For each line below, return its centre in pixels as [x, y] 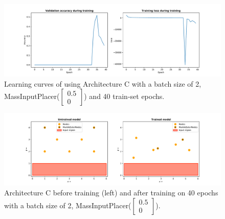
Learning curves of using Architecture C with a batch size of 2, [103, 83]
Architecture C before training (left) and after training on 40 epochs [111, 193]
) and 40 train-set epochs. [124, 96]
